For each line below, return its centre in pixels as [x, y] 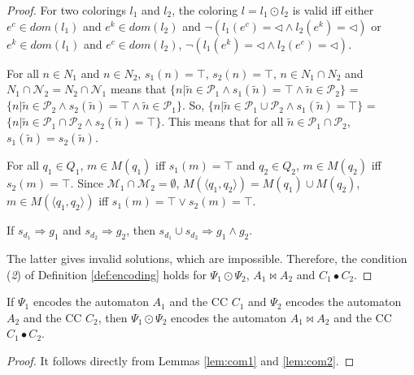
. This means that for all [222, 121]
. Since [87, 183]
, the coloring [205, 10]
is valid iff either [333, 10]
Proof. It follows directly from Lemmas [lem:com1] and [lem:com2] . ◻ [181, 361]
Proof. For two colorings [66, 10]
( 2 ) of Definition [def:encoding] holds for [107, 274]
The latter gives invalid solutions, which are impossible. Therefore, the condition [207, 259]
